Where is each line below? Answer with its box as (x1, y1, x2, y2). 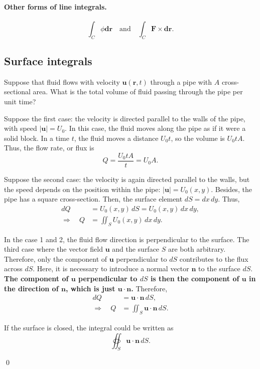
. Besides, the (211, 183, 252, 194)
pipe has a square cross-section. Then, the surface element (4, 194, 183, 204)
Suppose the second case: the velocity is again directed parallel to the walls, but (4, 174, 250, 184)
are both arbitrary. (168, 244, 226, 254)
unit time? (4, 96, 36, 106)
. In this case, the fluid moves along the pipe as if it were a (65, 123, 246, 133)
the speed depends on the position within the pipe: (4, 183, 161, 194)
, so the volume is (171, 132, 225, 143)
